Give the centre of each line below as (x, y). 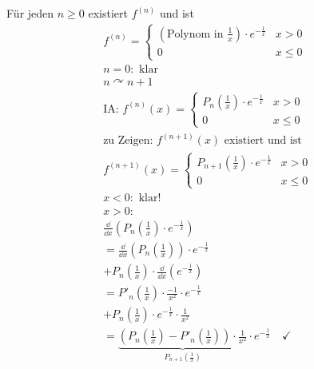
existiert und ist (263, 141)
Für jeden (30, 13)
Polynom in (195, 34)
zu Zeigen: (128, 141)
